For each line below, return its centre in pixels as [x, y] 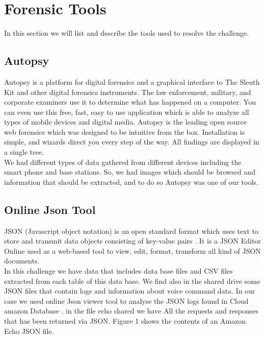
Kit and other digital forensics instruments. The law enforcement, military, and [128, 92]
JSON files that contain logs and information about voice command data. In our [130, 291]
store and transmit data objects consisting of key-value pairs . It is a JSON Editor [132, 241]
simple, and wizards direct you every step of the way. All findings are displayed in [132, 142]
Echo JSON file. [29, 331]
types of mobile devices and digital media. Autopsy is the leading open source [126, 122]
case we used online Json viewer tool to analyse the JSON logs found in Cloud [126, 300]
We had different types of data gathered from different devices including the [123, 162]
